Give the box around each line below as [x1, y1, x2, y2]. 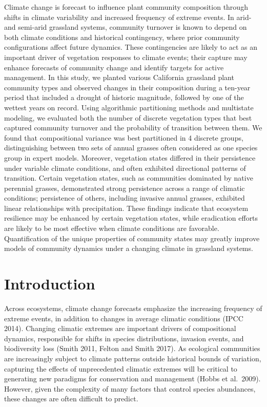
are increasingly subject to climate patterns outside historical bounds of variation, [4, 353, 261, 363]
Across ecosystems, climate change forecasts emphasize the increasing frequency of [4, 302, 262, 313]
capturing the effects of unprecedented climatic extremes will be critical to [4, 363, 237, 374]
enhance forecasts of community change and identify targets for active [4, 62, 224, 72]
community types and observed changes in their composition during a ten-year [4, 82, 251, 92]
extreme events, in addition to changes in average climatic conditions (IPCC [4, 313, 243, 323]
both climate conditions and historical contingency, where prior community [4, 31, 240, 42]
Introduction [4, 273, 95, 294]
